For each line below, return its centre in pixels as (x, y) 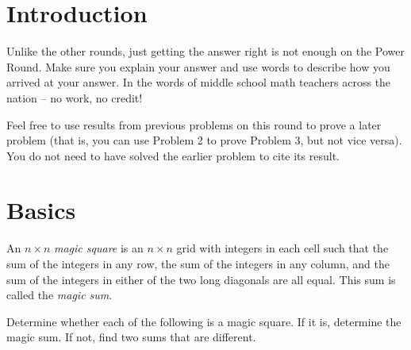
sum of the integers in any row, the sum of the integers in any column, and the (198, 263)
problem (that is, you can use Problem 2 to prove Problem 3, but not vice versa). (204, 140)
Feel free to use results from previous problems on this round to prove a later (194, 124)
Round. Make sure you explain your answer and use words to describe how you (198, 66)
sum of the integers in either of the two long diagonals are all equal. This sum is (201, 279)
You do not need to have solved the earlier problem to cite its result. (173, 155)
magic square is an (99, 248)
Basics (41, 210)
